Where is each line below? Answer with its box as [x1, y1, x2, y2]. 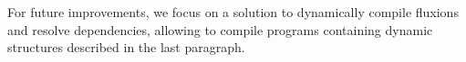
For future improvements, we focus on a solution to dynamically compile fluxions [7, 3, 459, 21]
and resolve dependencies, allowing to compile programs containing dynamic [7, 20, 433, 39]
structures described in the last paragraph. [7, 38, 245, 57]
